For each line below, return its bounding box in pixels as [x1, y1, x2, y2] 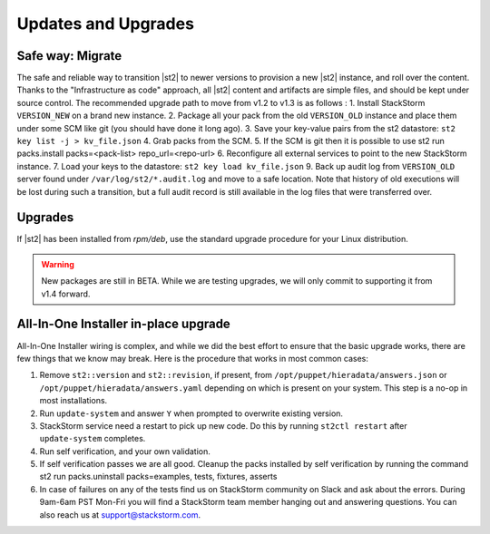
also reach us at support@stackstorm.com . [39, 509, 201, 520]
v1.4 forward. [41, 288, 91, 299]
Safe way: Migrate [16, 48, 122, 63]
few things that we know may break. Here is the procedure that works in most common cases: [16, 353, 369, 364]
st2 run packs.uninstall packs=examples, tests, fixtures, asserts [39, 471, 278, 482]
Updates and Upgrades [16, 14, 195, 34]
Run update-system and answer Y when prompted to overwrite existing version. [39, 408, 344, 419]
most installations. [39, 395, 108, 406]
